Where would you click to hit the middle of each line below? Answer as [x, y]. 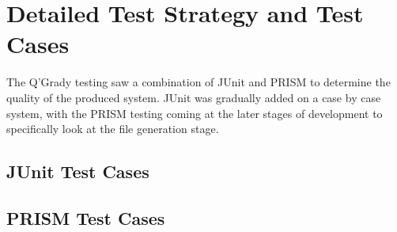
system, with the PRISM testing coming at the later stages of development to [195, 113]
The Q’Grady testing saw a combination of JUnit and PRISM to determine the [198, 82]
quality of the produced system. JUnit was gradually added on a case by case [194, 97]
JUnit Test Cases [78, 171]
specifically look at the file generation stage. [113, 129]
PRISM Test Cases [86, 217]
